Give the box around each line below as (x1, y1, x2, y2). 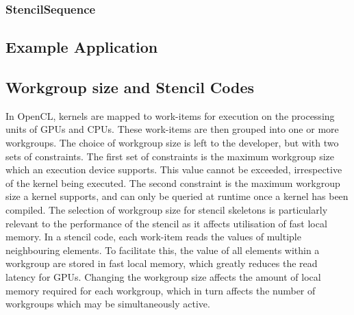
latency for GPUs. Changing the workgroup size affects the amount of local (5, 269, 321, 283)
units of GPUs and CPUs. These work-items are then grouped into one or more (5, 122, 339, 136)
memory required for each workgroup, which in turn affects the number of (5, 283, 316, 297)
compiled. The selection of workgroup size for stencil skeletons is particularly (5, 202, 328, 216)
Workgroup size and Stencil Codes (5, 77, 255, 98)
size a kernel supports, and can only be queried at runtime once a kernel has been (5, 189, 349, 203)
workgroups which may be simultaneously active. (5, 297, 210, 311)
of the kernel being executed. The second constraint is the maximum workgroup (5, 175, 340, 190)
